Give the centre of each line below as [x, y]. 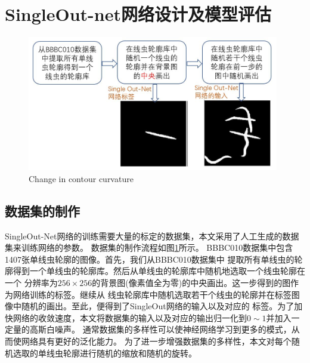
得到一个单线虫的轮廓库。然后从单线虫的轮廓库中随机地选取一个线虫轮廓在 [159, 271]
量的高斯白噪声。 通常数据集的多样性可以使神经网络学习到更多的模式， [152, 329]
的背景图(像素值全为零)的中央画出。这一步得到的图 [191, 283]
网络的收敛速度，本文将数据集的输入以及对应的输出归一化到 [130, 317]
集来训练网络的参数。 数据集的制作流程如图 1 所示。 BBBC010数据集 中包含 [149, 247]
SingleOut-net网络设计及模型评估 [138, 14]
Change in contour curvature [81, 178]
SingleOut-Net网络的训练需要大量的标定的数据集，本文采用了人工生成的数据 [152, 236]
